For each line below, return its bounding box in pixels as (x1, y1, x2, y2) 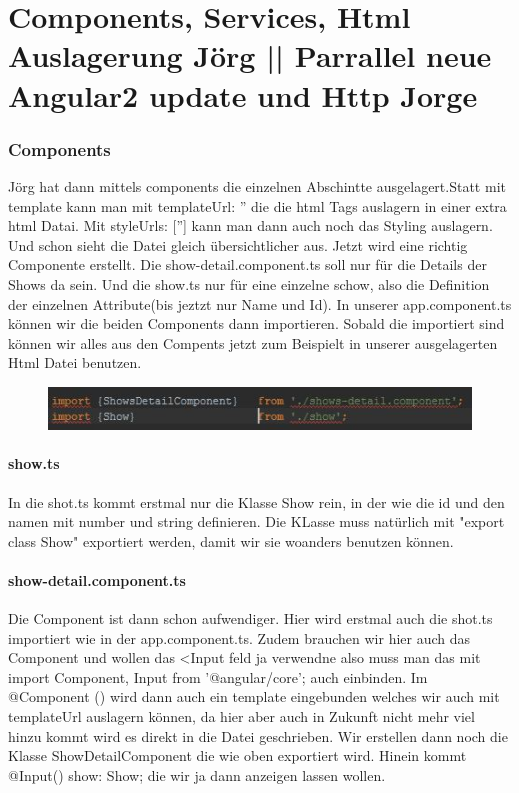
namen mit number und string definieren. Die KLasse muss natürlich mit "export (8, 511, 505, 532)
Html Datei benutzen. (8, 352, 142, 373)
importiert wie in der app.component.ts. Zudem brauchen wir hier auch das (8, 627, 471, 648)
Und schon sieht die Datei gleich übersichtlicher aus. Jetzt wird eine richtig (8, 234, 468, 255)
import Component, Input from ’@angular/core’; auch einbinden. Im (8, 666, 428, 687)
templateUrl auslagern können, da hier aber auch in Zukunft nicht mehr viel (8, 706, 475, 727)
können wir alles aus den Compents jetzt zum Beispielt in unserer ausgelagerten (8, 332, 498, 353)
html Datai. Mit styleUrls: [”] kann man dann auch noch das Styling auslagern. (8, 215, 493, 236)
